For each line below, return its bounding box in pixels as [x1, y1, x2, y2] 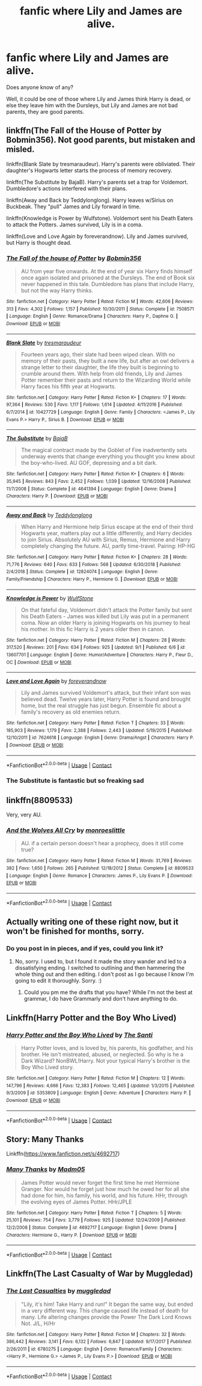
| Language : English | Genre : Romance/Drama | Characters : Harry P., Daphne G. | [6, 313, 179, 320]
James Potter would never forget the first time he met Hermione [20, 1179, 180, 1186]
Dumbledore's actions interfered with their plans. [6, 185, 127, 192]
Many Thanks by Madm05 [6, 1165, 85, 1173]
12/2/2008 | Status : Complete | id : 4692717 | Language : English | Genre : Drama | [6, 1224, 177, 1231]
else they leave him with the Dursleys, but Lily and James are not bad [6, 101, 179, 109]
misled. [6, 145, 35, 155]
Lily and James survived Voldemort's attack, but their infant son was [20, 689, 191, 697]
